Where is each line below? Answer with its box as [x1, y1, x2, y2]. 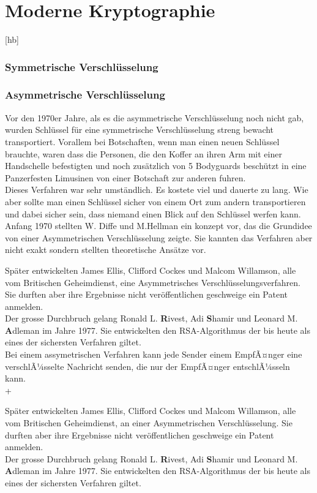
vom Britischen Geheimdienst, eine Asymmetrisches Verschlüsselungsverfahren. [5, 276, 300, 288]
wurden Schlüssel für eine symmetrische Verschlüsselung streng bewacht [5, 123, 274, 136]
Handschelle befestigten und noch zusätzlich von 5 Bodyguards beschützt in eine [5, 159, 307, 172]
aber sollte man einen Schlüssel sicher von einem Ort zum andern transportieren [5, 195, 306, 208]
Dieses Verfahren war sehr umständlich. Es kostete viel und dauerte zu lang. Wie [5, 183, 308, 196]
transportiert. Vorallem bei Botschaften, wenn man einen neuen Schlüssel [5, 135, 280, 148]
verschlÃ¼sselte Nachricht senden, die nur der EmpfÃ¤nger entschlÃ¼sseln [5, 359, 290, 372]
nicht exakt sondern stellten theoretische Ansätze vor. [5, 243, 206, 256]
